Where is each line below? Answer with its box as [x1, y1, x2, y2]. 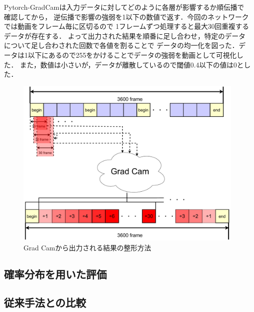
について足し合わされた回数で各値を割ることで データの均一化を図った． [4, 40, 239, 50]
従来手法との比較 [4, 295, 86, 310]
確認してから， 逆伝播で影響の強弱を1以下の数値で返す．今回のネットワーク [4, 11, 249, 22]
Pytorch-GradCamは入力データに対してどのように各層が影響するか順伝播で [4, 2, 244, 12]
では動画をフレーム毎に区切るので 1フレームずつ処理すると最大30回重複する [4, 21, 249, 31]
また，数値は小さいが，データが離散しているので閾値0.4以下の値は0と [20, 59, 244, 69]
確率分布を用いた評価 [4, 266, 107, 281]
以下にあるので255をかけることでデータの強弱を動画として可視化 [27, 49, 237, 60]
